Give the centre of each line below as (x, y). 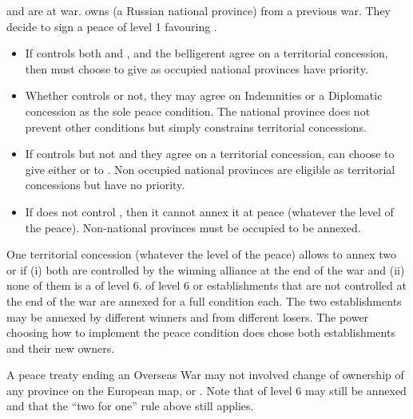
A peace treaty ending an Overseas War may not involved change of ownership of (205, 375)
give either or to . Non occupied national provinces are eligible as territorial (210, 169)
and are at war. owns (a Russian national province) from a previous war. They (199, 10)
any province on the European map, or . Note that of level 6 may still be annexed (206, 390)
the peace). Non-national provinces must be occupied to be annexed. (193, 227)
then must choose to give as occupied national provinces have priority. (197, 68)
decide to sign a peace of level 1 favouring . (112, 26)
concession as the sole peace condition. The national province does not (198, 111)
